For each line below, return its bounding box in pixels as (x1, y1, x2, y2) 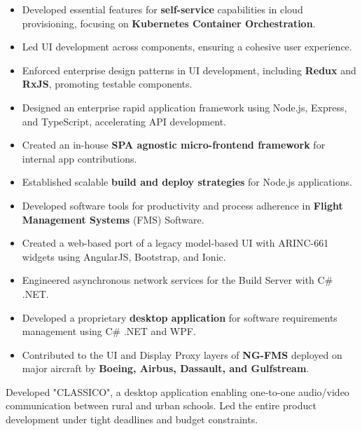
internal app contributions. (22, 151, 137, 165)
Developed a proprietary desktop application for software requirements (22, 310, 337, 324)
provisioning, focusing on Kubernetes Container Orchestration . (22, 15, 316, 30)
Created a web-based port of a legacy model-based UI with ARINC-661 (22, 235, 329, 250)
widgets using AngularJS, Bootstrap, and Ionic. (22, 249, 226, 264)
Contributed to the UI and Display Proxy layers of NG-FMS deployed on (22, 347, 342, 362)
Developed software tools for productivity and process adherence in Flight (22, 198, 343, 212)
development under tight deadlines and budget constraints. (6, 412, 258, 427)
